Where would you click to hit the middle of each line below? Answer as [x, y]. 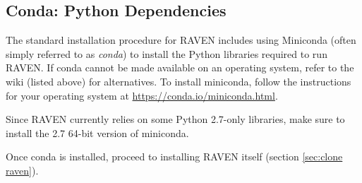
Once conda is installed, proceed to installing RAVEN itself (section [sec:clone [174, 157]
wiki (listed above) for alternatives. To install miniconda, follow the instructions [179, 81]
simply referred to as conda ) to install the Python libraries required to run [167, 53]
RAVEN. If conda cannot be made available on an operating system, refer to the [180, 67]
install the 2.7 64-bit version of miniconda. [97, 132]
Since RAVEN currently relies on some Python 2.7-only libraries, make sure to [175, 119]
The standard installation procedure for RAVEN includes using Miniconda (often [181, 40]
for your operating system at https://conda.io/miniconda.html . [142, 95]
